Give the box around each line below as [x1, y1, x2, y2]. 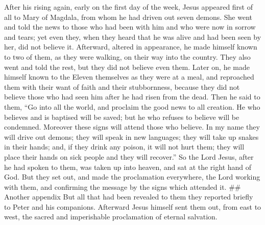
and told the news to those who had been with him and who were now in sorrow [4, 21, 256, 32]
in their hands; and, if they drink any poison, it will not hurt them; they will [4, 141, 245, 152]
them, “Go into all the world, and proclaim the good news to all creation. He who [4, 101, 260, 112]
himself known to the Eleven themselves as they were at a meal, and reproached [4, 71, 254, 82]
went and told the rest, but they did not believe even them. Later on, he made [4, 61, 250, 72]
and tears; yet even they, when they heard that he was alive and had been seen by [4, 31, 261, 42]
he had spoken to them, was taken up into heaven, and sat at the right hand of [4, 161, 252, 172]
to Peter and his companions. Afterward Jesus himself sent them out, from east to [4, 201, 261, 212]
